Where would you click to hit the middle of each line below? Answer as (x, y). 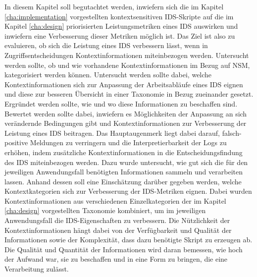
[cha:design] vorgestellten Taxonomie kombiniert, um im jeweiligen (105, 210)
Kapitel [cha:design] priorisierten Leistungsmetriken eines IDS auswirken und (121, 26)
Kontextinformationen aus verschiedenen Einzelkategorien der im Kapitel (115, 200)
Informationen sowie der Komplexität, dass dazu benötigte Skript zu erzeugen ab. (128, 240)
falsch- (232, 133)
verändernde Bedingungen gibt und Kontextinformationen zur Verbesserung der (126, 123)
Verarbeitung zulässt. (37, 269)
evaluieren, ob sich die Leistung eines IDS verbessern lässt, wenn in (106, 45)
